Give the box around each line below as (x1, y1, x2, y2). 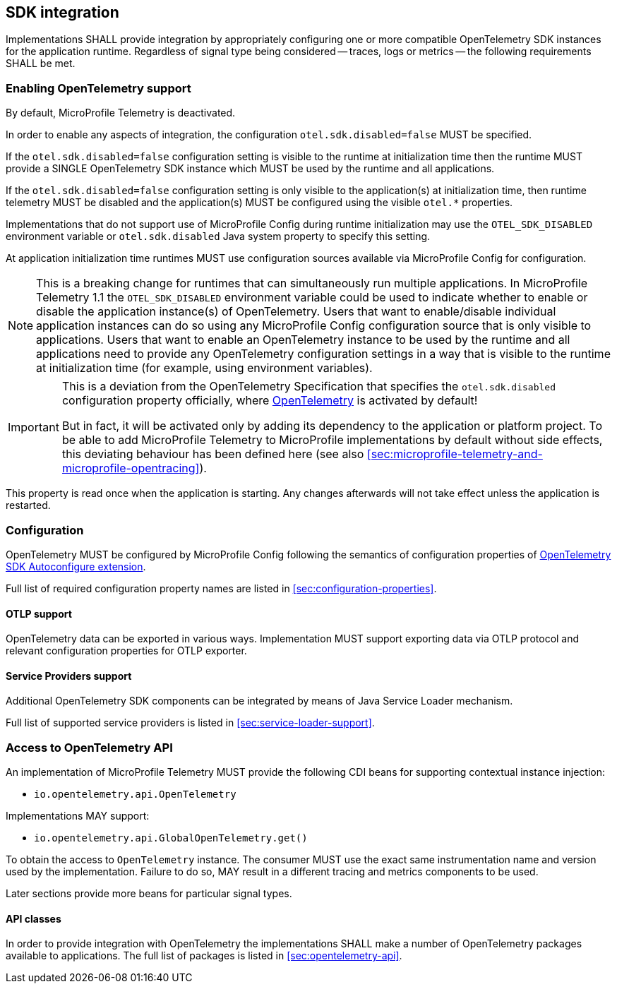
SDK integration (6, 4, 119, 21)
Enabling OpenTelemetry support (6, 80, 191, 95)
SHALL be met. (6, 57, 76, 70)
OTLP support (6, 607, 72, 620)
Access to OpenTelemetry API (6, 740, 173, 755)
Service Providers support (6, 669, 132, 682)
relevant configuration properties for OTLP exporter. (6, 645, 247, 657)
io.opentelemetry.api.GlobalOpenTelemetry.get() (34, 832, 308, 844)
